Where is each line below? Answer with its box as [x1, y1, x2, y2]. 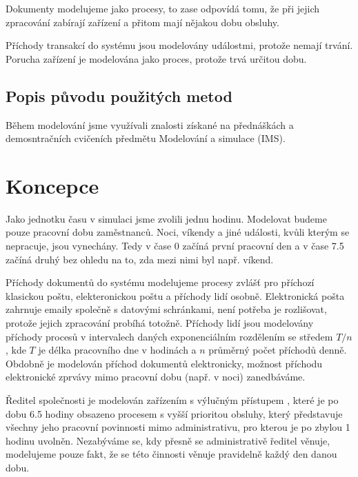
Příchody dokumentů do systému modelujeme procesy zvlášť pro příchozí [6, 275, 315, 290]
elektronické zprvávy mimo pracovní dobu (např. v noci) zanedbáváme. [6, 369, 306, 384]
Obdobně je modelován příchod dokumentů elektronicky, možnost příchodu [6, 356, 323, 370]
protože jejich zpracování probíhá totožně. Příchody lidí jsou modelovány [6, 316, 314, 330]
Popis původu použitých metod [6, 85, 232, 106]
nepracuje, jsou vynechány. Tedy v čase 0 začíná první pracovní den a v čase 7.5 [6, 238, 344, 253]
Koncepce [6, 171, 99, 199]
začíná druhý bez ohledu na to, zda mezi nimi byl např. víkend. [6, 252, 274, 266]
